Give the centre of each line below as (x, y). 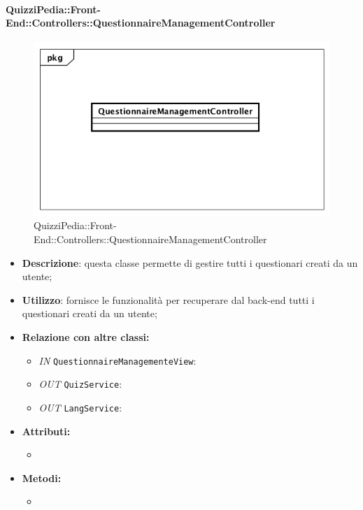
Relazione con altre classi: (86, 336)
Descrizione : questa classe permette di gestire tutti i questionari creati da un (190, 262)
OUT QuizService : (80, 384)
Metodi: (42, 478)
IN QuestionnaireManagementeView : (118, 360)
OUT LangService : (80, 407)
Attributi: (46, 431)
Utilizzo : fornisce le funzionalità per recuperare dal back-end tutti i (168, 299)
